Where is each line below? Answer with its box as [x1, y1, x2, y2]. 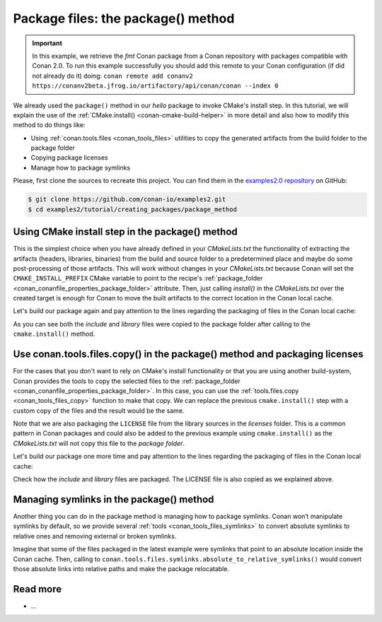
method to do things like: [13, 121, 86, 129]
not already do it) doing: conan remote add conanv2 [32, 71, 194, 80]
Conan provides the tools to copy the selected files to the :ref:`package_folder [13, 377, 241, 385]
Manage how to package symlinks [30, 163, 131, 172]
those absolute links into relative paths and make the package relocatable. [13, 564, 230, 573]
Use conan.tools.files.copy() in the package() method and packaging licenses [13, 348, 364, 360]
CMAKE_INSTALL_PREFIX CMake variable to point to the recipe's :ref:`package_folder [13, 274, 263, 283]
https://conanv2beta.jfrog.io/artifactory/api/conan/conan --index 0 [32, 82, 279, 90]
